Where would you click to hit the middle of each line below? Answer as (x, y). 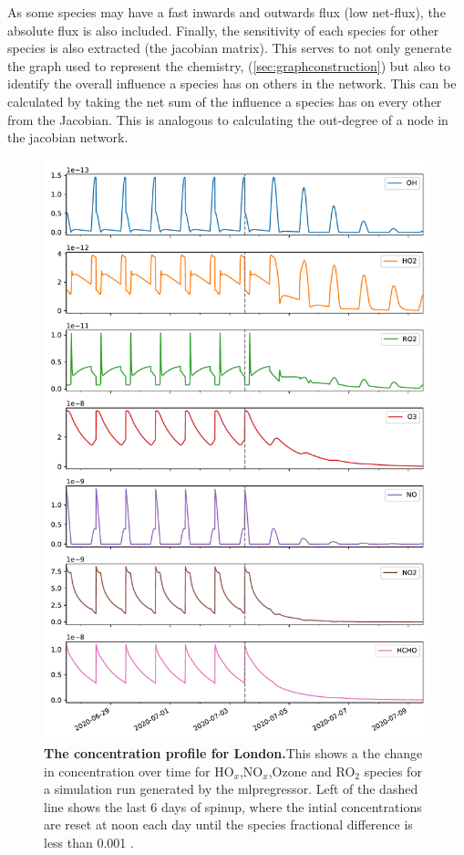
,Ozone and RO (312, 771)
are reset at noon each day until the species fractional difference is (228, 824)
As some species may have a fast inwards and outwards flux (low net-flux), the (227, 12)
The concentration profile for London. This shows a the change (233, 752)
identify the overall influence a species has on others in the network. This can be (232, 83)
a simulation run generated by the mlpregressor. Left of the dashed (231, 789)
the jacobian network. (68, 137)
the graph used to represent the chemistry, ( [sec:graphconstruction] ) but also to (229, 65)
